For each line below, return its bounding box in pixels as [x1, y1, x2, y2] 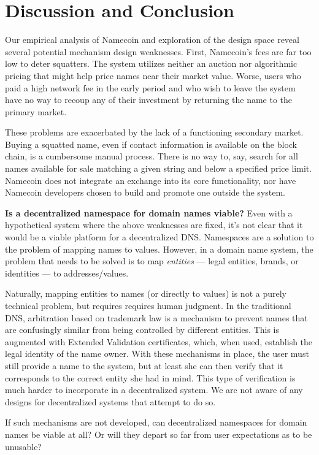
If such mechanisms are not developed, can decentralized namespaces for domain [5, 416, 307, 429]
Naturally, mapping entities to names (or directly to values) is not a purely [5, 287, 286, 300]
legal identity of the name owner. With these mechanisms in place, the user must [5, 347, 309, 360]
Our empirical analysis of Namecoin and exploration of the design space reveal [5, 33, 299, 46]
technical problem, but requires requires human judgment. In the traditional [5, 299, 291, 312]
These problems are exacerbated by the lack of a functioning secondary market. [5, 126, 304, 139]
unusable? [5, 440, 42, 453]
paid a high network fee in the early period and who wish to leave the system [5, 81, 296, 94]
